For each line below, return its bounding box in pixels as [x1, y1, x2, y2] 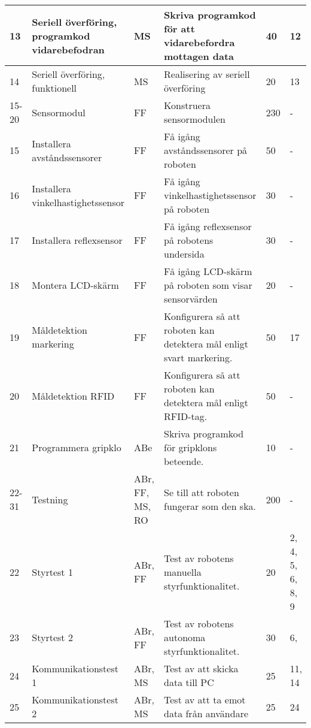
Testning [32, 492, 68, 506]
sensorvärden [164, 292, 218, 306]
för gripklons [164, 440, 217, 454]
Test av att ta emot [164, 693, 246, 706]
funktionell [32, 81, 77, 95]
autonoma [164, 630, 206, 644]
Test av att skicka [164, 661, 239, 675]
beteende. [164, 454, 204, 468]
